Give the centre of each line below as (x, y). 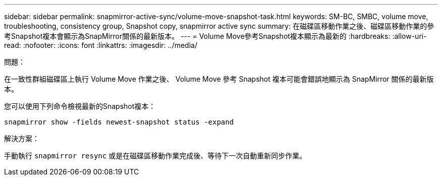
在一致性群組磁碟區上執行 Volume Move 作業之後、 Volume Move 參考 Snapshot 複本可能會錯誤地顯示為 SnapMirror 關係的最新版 (219, 79)
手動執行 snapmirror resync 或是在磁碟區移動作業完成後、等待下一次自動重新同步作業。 (155, 156)
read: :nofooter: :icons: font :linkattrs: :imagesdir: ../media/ (101, 45)
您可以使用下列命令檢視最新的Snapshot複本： (80, 106)
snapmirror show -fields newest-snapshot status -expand (119, 122)
